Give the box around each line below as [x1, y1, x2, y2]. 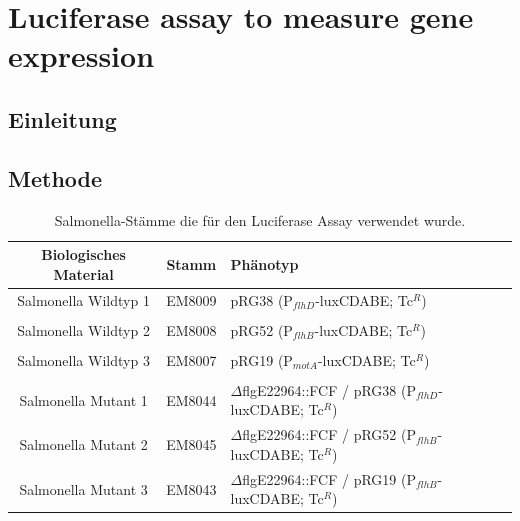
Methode [8, 162, 103, 193]
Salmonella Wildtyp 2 [17, 319, 150, 340]
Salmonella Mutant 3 [19, 478, 148, 499]
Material [53, 263, 114, 284]
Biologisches [41, 244, 126, 265]
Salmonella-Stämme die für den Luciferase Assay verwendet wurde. [54, 209, 466, 230]
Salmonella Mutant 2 [19, 434, 148, 455]
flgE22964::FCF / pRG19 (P [242, 468, 416, 489]
